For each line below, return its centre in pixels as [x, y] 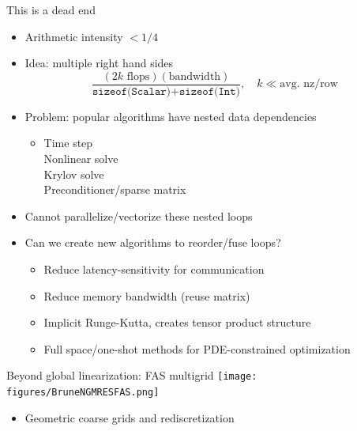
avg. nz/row [309, 84]
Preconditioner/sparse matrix [115, 189]
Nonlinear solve [81, 159]
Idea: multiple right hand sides [99, 63]
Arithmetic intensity [74, 36]
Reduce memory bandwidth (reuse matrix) [147, 295]
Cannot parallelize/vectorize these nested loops [139, 215]
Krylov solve [74, 174]
